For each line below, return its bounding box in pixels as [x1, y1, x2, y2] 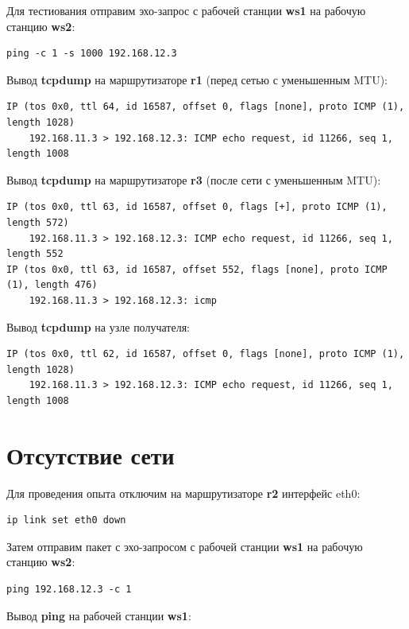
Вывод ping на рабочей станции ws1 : [6, 607, 191, 623]
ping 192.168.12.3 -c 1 [6, 583, 132, 595]
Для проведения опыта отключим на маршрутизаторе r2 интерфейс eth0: [6, 484, 361, 501]
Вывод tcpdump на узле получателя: [6, 318, 190, 335]
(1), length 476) [6, 279, 98, 291]
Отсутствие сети [6, 438, 175, 471]
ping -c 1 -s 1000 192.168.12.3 [6, 48, 177, 60]
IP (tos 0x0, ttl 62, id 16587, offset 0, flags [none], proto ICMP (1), [6, 348, 405, 360]
